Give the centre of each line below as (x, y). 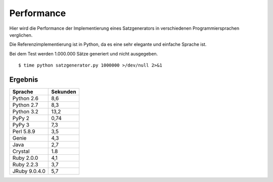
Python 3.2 (26, 112)
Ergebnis (24, 79)
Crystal (21, 151)
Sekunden (64, 92)
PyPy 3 (21, 125)
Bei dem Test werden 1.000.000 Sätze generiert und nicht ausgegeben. (84, 53)
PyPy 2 (21, 118)
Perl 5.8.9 (24, 132)
